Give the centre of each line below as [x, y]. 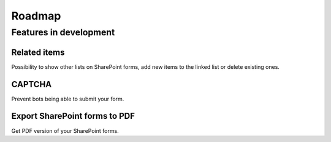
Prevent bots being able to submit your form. [68, 99]
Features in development [63, 32]
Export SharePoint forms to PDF [73, 116]
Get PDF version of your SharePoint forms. [65, 130]
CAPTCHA [32, 84]
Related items [38, 52]
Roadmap [36, 16]
